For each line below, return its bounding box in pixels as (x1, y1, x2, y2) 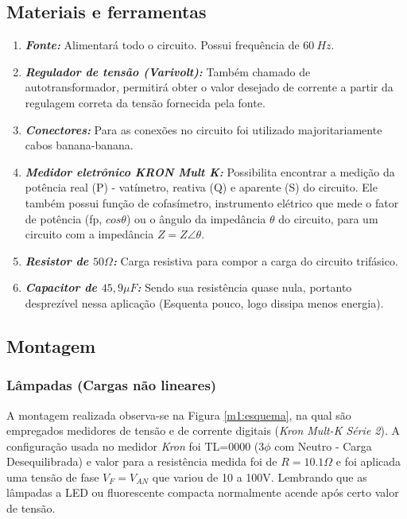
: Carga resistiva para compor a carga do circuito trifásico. (112, 252, 398, 269)
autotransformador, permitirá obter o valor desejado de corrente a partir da (25, 79, 393, 95)
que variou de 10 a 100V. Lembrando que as (152, 468, 367, 485)
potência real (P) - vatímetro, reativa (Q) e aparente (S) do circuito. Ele (25, 179, 378, 196)
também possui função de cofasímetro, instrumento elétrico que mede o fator (25, 194, 399, 211)
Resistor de (25, 252, 89, 269)
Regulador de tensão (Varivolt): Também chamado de (25, 63, 311, 79)
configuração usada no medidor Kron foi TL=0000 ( (6, 437, 259, 454)
